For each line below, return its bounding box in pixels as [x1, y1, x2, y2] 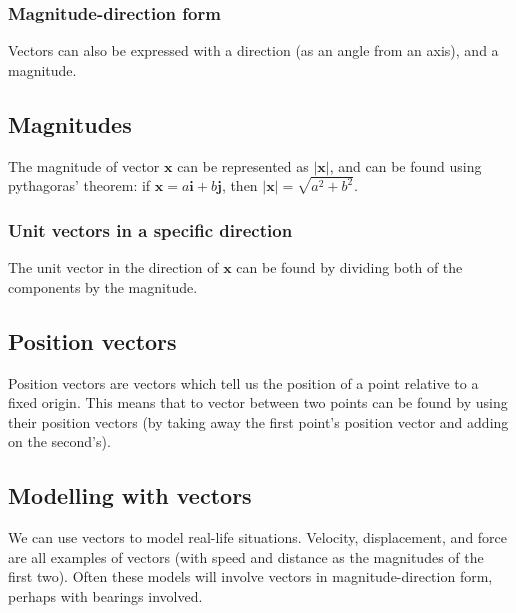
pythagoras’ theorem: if [8, 175, 151, 196]
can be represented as [177, 155, 309, 176]
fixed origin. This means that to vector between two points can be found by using [8, 392, 508, 413]
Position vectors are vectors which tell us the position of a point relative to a [8, 372, 479, 393]
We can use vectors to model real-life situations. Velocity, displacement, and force [8, 527, 508, 548]
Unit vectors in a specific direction [8, 218, 293, 242]
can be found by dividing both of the [236, 257, 463, 278]
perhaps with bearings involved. [8, 586, 203, 607]
